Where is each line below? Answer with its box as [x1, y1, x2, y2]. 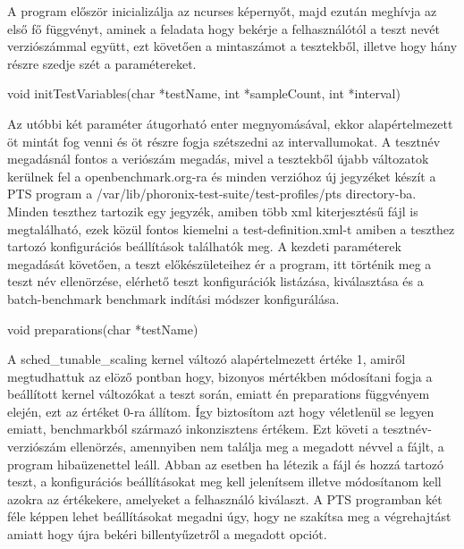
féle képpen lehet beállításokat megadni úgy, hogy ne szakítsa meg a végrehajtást [7, 507, 451, 526]
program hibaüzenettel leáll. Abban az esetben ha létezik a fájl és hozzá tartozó [7, 454, 443, 473]
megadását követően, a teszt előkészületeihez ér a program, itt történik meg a [7, 254, 432, 273]
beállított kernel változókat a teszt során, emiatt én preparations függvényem [7, 384, 430, 403]
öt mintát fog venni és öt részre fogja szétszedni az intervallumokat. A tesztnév [7, 131, 441, 150]
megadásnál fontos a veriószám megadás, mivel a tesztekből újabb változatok [7, 149, 429, 168]
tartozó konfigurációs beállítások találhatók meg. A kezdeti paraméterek [7, 237, 401, 256]
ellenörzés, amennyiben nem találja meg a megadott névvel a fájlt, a [70, 437, 444, 456]
